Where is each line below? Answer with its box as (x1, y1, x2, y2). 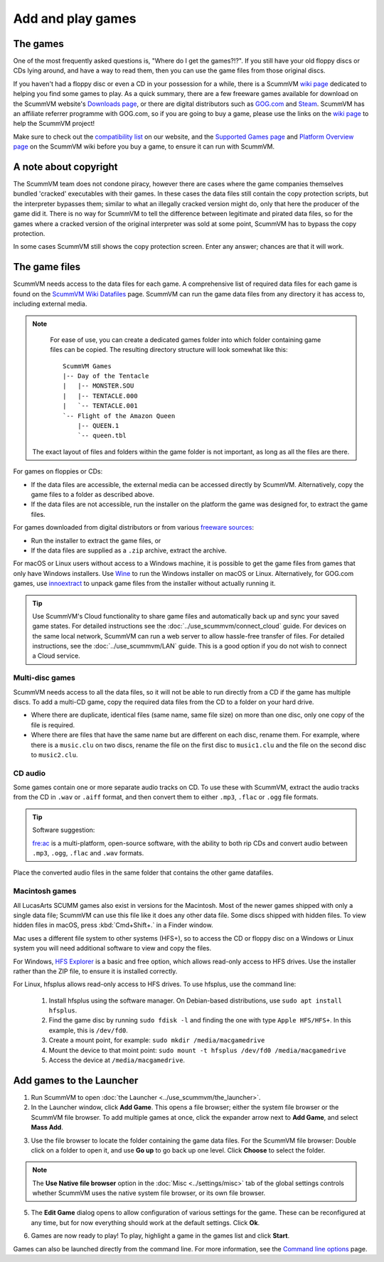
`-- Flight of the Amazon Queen (63, 412, 176, 419)
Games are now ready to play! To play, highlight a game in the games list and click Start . (31, 1231, 290, 1240)
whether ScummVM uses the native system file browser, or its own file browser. (32, 1189, 266, 1197)
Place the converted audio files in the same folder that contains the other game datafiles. (13, 868, 274, 877)
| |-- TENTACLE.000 (63, 392, 138, 400)
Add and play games (13, 11, 137, 26)
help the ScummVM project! (13, 119, 95, 128)
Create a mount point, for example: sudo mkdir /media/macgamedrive (48, 1036, 265, 1044)
